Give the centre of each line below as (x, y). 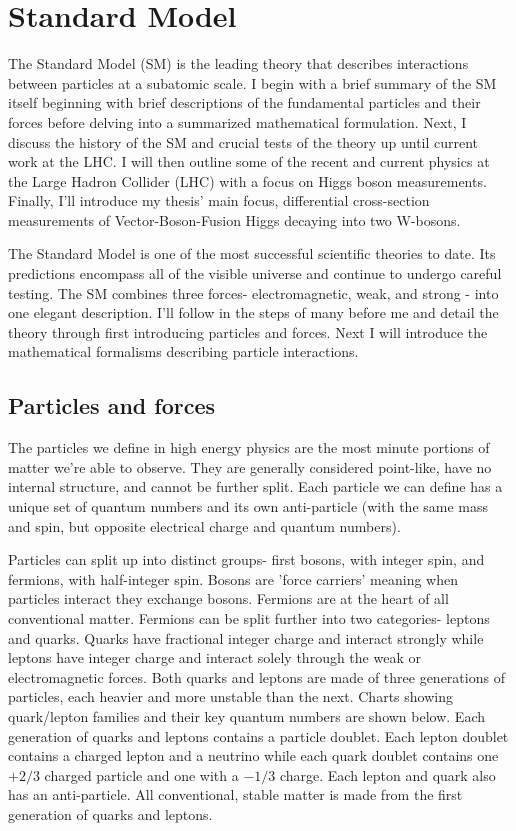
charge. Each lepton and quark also (387, 774)
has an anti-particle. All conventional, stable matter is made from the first (235, 794)
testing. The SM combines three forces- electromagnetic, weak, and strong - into (253, 292)
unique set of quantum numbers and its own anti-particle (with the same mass (248, 506)
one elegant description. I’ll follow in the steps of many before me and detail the (253, 312)
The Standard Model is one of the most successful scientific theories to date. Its (252, 253)
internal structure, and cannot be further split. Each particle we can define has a (255, 486)
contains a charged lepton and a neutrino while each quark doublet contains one (253, 755)
